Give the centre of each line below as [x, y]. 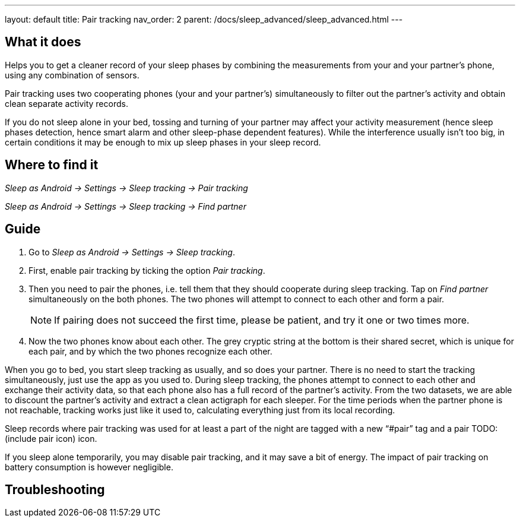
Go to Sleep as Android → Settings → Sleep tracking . [132, 252]
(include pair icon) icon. [51, 438]
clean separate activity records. [66, 103]
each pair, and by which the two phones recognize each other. [150, 351]
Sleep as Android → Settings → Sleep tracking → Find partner [126, 206]
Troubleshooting [55, 489]
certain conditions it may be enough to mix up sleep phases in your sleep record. [163, 142]
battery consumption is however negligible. [89, 467]
